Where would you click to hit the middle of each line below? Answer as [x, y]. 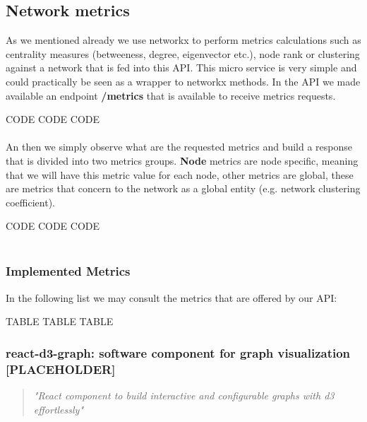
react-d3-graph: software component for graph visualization [178, 352]
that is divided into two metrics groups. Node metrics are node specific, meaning [182, 160]
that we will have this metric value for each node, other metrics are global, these [180, 174]
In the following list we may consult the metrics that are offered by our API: [172, 297]
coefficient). [30, 202]
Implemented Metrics [68, 271]
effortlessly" [59, 409]
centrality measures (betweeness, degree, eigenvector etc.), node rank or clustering [183, 53]
